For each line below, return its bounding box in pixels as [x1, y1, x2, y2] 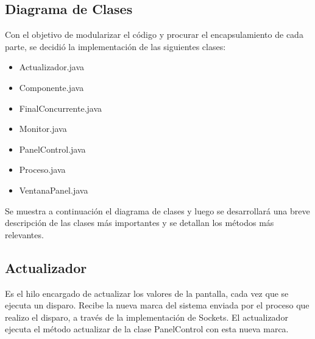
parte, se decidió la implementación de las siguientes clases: [5, 40, 226, 53]
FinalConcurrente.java [19, 101, 102, 114]
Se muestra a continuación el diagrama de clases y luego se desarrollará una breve [5, 204, 310, 217]
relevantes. [5, 228, 44, 241]
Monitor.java [19, 122, 67, 135]
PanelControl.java [19, 142, 86, 155]
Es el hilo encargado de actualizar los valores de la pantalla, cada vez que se [5, 286, 289, 299]
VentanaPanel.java [19, 183, 88, 196]
